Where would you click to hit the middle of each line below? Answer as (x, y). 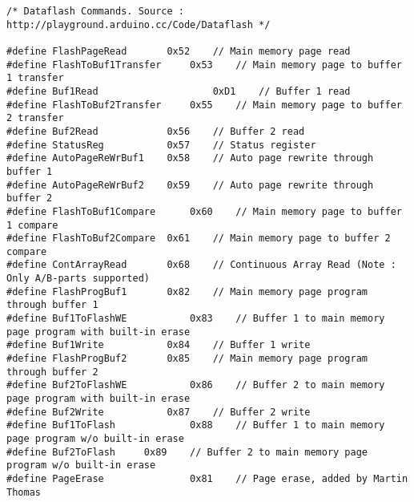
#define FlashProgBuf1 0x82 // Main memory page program (187, 291)
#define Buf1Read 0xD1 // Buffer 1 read (179, 91)
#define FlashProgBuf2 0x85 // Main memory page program (187, 359)
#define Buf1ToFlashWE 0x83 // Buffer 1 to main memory (196, 319)
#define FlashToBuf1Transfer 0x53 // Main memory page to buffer (204, 65)
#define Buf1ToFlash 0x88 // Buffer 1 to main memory (196, 425)
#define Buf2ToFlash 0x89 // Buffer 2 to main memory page (187, 452)
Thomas (24, 492)
